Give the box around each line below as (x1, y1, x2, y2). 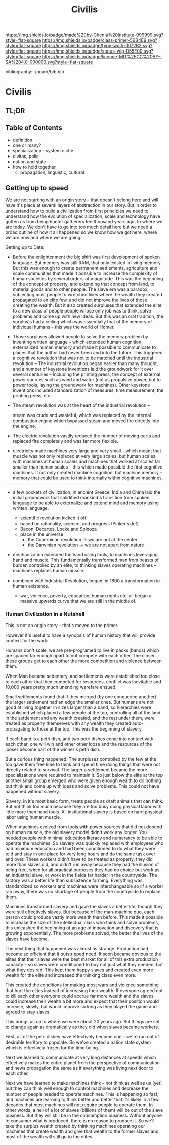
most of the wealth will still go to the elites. (5, 1133, 94, 1139)
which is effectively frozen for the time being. (5, 1044, 99, 1051)
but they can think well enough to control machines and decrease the (5, 1085, 149, 1091)
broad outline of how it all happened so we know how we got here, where (5, 229, 157, 235)
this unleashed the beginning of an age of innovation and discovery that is (5, 925, 159, 931)
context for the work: (5, 637, 49, 643)
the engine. (12, 423, 36, 429)
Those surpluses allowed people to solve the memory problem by (12, 334, 148, 340)
